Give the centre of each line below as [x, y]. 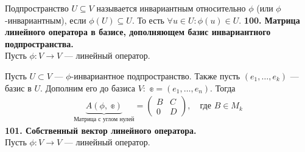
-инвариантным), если [46, 20]
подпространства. [39, 43]
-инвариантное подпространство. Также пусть [156, 75]
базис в [18, 88]
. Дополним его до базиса [88, 88]
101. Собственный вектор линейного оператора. [101, 130]
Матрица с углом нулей [104, 120]
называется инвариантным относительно [171, 8]
